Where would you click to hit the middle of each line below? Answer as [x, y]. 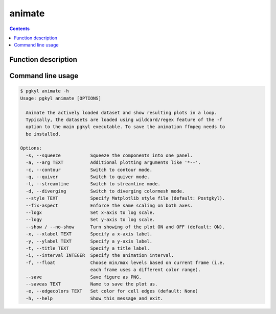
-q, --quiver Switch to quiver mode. [88, 177]
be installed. [43, 134]
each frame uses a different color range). [146, 270]
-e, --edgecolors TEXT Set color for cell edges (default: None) [112, 291]
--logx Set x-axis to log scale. [90, 212]
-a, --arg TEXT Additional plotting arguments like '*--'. [113, 163]
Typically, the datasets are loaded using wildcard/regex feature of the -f [124, 119]
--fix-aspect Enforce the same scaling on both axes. [109, 205]
